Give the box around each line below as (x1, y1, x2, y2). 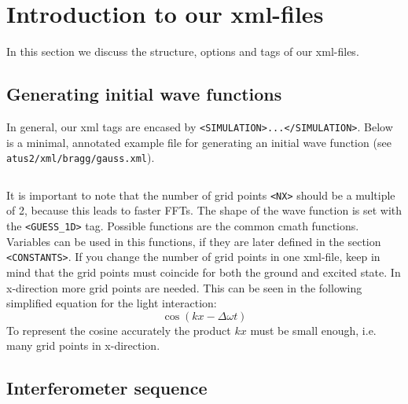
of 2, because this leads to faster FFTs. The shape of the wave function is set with (6, 202, 402, 219)
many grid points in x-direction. (6, 337, 160, 354)
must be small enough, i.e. (250, 321, 377, 338)
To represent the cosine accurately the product (6, 321, 231, 338)
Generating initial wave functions (6, 82, 282, 106)
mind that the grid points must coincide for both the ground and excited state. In (6, 263, 401, 280)
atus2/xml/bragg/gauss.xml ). (6, 149, 155, 166)
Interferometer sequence (6, 376, 208, 400)
